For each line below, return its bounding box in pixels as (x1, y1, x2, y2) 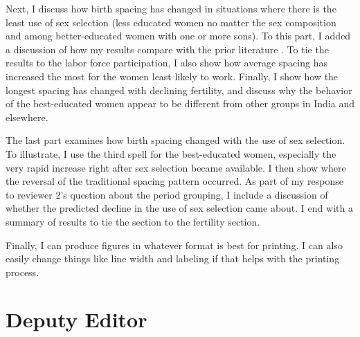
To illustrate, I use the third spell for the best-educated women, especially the (6, 146, 336, 161)
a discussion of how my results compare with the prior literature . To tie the (6, 42, 329, 56)
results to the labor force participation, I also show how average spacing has (6, 55, 327, 70)
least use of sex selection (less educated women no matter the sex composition (6, 15, 336, 29)
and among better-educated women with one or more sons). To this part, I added (6, 28, 351, 43)
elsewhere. (6, 109, 48, 124)
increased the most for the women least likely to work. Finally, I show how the (6, 69, 339, 83)
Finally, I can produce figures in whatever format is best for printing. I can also (6, 237, 343, 252)
